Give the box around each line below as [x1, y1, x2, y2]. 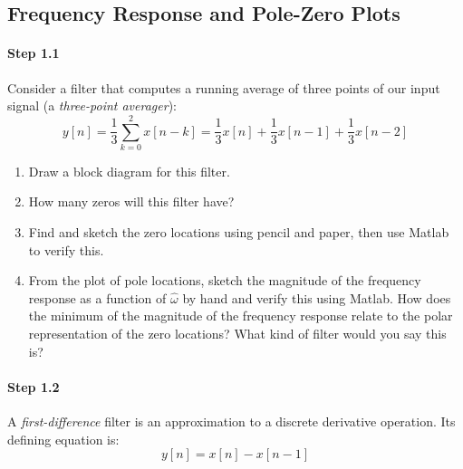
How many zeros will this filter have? [28, 192, 235, 211]
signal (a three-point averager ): [7, 96, 177, 115]
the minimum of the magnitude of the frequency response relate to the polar [28, 306, 453, 325]
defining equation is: [7, 429, 120, 448]
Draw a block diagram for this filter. [28, 161, 230, 180]
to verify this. [28, 240, 104, 259]
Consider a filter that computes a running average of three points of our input [7, 78, 440, 97]
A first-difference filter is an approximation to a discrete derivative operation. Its [7, 412, 456, 431]
